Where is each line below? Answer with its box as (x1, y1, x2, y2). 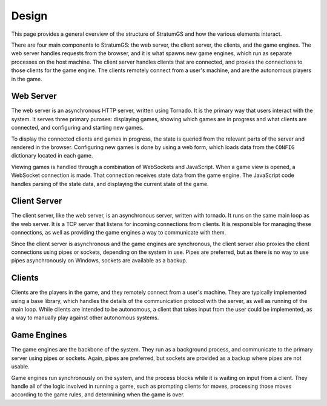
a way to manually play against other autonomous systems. (11, 314, 159, 321)
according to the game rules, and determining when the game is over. (11, 391, 185, 398)
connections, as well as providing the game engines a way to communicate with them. (11, 229, 226, 236)
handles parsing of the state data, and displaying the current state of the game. (11, 180, 209, 187)
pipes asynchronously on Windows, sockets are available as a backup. (11, 257, 188, 264)
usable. (11, 363, 30, 370)
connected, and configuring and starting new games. (11, 124, 144, 131)
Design (11, 9, 48, 22)
